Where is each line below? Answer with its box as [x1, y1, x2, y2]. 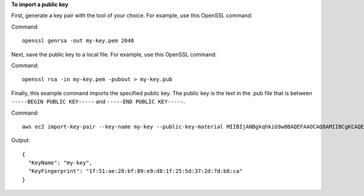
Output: [11, 137, 30, 144]
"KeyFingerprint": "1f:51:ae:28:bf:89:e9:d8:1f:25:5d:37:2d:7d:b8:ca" [28, 167, 243, 175]
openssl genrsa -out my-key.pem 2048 [22, 37, 135, 44]
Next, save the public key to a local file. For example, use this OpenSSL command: [11, 50, 217, 58]
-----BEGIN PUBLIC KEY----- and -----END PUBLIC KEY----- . [11, 98, 186, 106]
